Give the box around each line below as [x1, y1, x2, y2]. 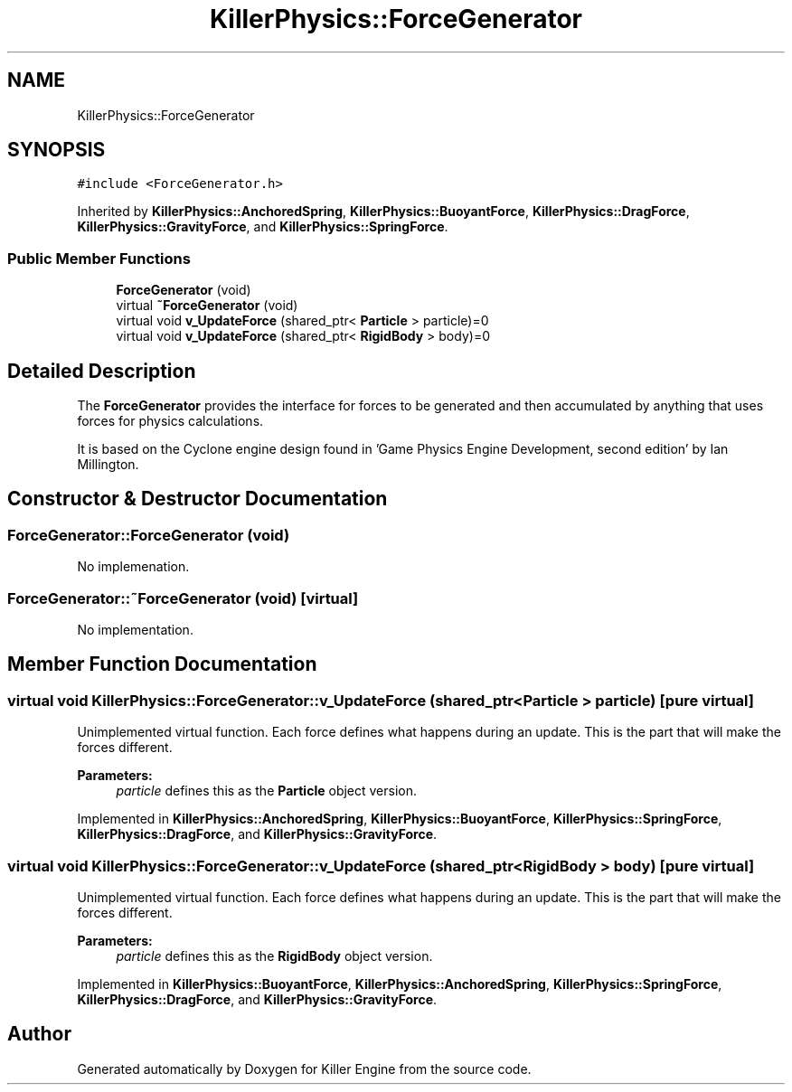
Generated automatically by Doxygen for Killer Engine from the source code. [77, 1060, 532, 1077]
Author [7, 1022, 71, 1046]
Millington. [77, 457, 139, 473]
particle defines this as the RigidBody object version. [116, 947, 433, 964]
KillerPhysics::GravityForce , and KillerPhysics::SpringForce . [77, 219, 448, 235]
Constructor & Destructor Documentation [7, 487, 388, 511]
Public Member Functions [7, 249, 191, 268]
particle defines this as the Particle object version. [116, 783, 418, 799]
